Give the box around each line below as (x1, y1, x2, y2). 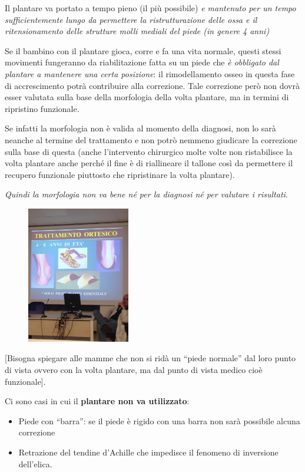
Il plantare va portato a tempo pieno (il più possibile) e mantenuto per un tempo (5, 2, 296, 14)
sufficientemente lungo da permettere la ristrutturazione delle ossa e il (5, 13, 257, 25)
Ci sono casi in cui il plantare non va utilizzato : (5, 395, 190, 407)
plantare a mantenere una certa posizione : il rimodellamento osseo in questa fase (5, 67, 295, 80)
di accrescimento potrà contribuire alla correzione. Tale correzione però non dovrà (5, 79, 300, 91)
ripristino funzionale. (5, 102, 79, 114)
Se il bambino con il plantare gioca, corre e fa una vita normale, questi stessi (5, 44, 281, 57)
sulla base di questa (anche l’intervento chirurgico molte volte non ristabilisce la (5, 145, 293, 157)
